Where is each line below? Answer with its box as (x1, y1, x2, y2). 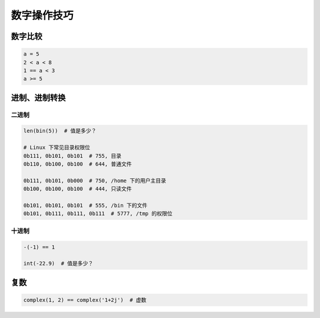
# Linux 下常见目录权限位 (23, 144, 91, 151)
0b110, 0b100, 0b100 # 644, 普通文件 (23, 161, 132, 168)
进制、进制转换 (11, 92, 66, 103)
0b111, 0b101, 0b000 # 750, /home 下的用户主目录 (23, 177, 167, 184)
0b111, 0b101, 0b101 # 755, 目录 (23, 152, 121, 159)
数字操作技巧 (11, 9, 74, 22)
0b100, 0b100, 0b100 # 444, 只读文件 (23, 186, 132, 192)
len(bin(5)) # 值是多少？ (23, 128, 97, 134)
